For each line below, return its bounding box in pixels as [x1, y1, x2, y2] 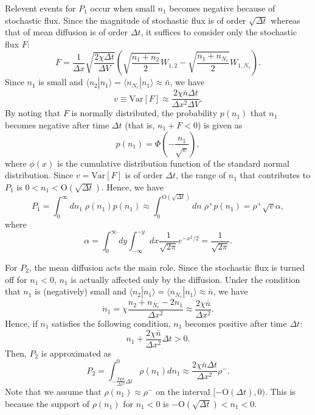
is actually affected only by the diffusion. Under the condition [71, 273, 300, 285]
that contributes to [240, 169, 311, 181]
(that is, [125, 119, 155, 131]
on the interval [156, 385, 210, 397]
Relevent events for [5, 2, 76, 14]
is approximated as [41, 346, 112, 359]
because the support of [5, 397, 90, 410]
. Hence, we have [101, 180, 164, 193]
